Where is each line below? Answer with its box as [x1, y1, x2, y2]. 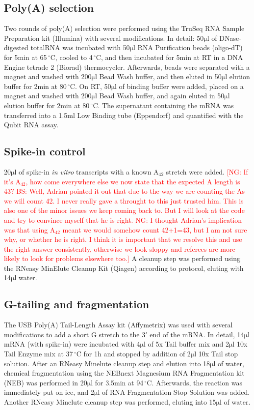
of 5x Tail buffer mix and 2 [148, 339, 229, 349]
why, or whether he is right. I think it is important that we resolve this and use [4, 234, 242, 244]
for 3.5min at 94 [95, 377, 144, 387]
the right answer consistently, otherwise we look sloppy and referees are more [4, 243, 235, 254]
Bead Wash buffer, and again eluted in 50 [99, 90, 225, 101]
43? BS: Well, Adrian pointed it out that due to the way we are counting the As [4, 186, 245, 196]
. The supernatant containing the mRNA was [98, 100, 234, 110]
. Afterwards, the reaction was [152, 377, 243, 387]
